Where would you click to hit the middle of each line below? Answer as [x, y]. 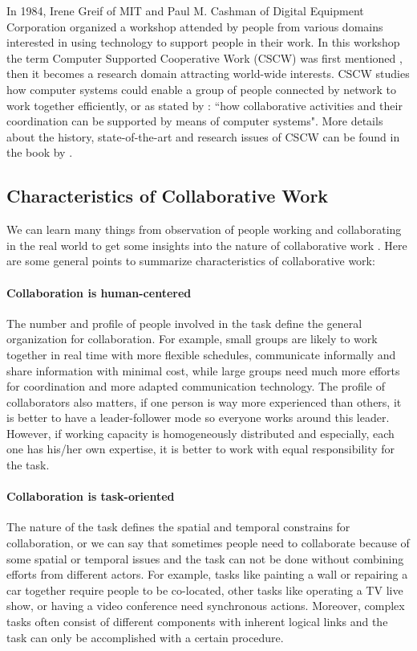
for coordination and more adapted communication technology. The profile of [196, 386]
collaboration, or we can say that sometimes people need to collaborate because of [208, 543]
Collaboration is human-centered [99, 292]
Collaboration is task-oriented [91, 496]
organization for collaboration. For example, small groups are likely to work [192, 339]
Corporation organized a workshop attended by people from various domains [195, 26]
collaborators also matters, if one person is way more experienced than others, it [204, 401]
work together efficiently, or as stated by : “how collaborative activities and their [204, 105]
